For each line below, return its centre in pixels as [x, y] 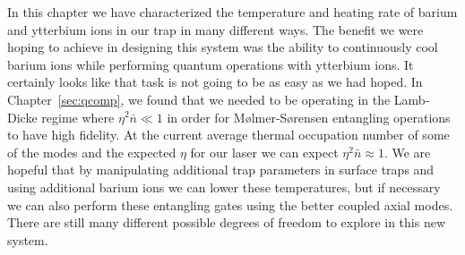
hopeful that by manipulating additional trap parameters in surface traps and [221, 170]
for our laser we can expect [264, 152]
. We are [407, 152]
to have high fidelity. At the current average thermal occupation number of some [228, 135]
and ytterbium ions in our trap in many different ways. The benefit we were [215, 29]
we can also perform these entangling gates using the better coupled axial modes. [230, 204]
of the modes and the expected [92, 152]
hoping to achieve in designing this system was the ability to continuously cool [223, 47]
